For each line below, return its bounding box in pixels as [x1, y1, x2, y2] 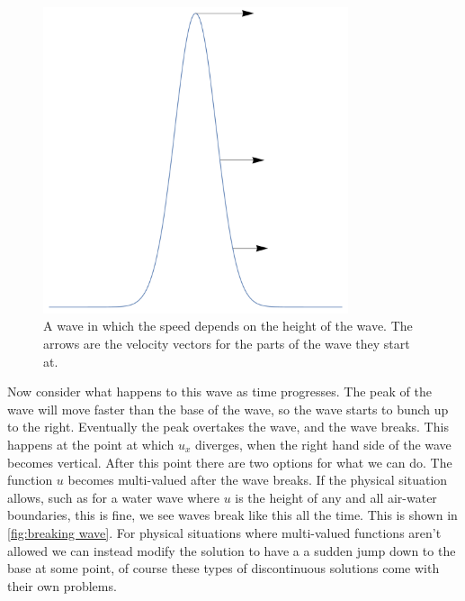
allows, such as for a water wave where [7, 487, 219, 506]
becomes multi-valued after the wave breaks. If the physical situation [67, 470, 448, 489]
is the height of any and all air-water [235, 487, 437, 506]
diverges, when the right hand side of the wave [194, 435, 452, 453]
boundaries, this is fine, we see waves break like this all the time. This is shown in [7, 505, 458, 524]
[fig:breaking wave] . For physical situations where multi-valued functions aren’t [7, 523, 442, 542]
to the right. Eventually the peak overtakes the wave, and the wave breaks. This [7, 417, 449, 436]
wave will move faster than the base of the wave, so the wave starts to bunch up [7, 399, 449, 418]
